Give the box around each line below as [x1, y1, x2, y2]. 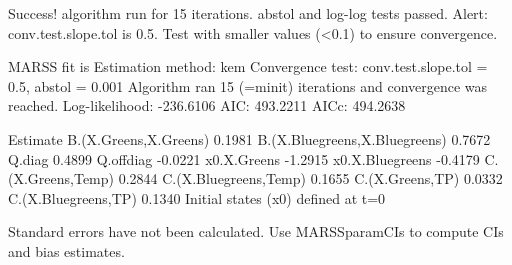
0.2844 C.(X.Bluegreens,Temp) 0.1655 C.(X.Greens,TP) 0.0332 [118, 168, 503, 189]
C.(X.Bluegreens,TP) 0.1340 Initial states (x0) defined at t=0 [8, 187, 386, 208]
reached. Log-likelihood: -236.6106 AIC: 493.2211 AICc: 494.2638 [8, 95, 406, 116]
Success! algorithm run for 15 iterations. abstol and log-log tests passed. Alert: [8, 3, 488, 23]
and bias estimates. [8, 240, 125, 261]
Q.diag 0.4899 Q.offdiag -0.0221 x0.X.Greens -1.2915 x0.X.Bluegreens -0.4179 [8, 148, 480, 169]
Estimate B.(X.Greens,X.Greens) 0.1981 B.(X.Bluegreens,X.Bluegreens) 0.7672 [8, 128, 491, 149]
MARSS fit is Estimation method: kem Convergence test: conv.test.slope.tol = [8, 56, 488, 77]
